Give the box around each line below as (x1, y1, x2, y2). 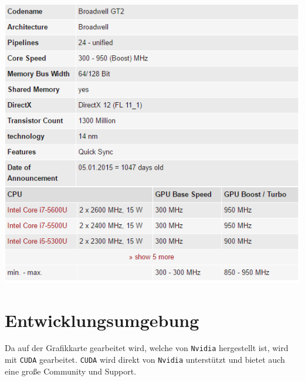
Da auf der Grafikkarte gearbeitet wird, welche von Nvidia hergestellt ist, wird (5, 342, 289, 354)
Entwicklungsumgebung (5, 308, 199, 332)
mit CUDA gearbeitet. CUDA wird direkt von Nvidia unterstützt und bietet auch (5, 353, 285, 366)
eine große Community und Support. (5, 365, 137, 377)
